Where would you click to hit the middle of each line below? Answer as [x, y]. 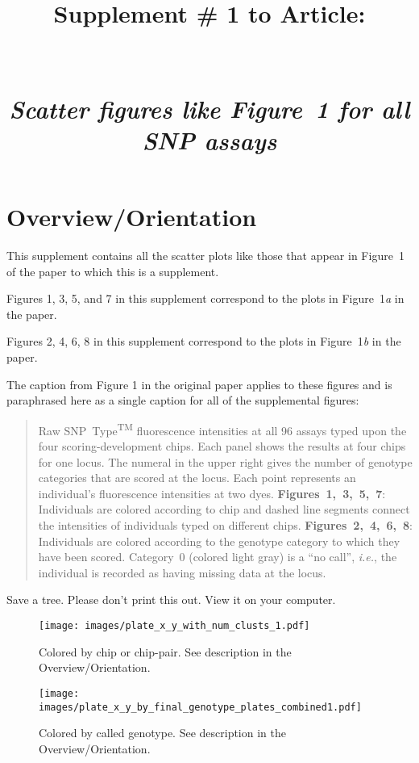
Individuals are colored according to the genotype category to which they [219, 541]
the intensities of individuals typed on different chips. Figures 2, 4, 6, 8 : [226, 525]
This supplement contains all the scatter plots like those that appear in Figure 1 [205, 256]
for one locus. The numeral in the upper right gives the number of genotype [225, 461]
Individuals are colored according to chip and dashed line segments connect [224, 509]
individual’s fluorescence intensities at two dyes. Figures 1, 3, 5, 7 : [212, 493]
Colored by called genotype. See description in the [162, 733]
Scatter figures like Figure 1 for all [209, 108]
